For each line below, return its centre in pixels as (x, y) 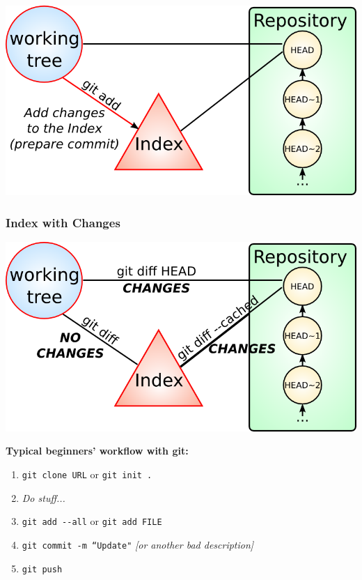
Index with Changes (63, 222)
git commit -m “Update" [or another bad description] (138, 544)
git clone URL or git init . (87, 474)
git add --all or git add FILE (92, 521)
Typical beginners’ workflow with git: (97, 451)
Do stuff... (44, 497)
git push (42, 569)
